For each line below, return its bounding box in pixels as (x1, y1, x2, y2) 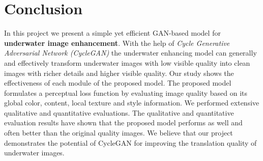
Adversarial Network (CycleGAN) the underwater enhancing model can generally (4, 47, 257, 58)
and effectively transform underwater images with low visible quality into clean (4, 57, 250, 68)
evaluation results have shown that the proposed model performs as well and (4, 117, 243, 128)
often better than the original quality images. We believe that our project (4, 127, 233, 138)
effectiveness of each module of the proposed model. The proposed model (4, 77, 231, 88)
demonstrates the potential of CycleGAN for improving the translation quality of (4, 137, 257, 148)
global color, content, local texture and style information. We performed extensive (4, 97, 259, 108)
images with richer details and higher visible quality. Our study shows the (4, 67, 234, 78)
